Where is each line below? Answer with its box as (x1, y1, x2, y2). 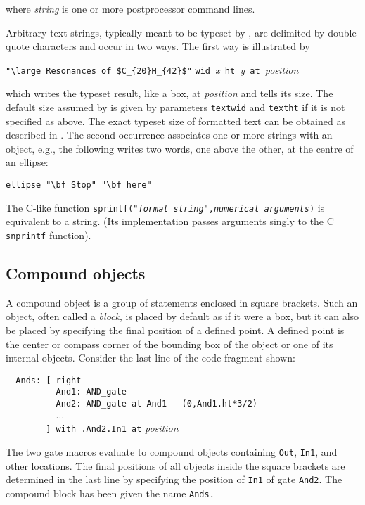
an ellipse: (6, 155, 49, 170)
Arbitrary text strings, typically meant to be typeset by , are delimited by (6, 25, 325, 39)
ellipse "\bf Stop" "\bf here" (6, 180, 152, 191)
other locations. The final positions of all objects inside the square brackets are (6, 458, 345, 473)
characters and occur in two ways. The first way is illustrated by (32, 39, 310, 53)
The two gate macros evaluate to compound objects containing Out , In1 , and (6, 445, 338, 459)
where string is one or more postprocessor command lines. (6, 1, 255, 15)
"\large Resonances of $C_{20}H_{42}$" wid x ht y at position (6, 62, 299, 77)
